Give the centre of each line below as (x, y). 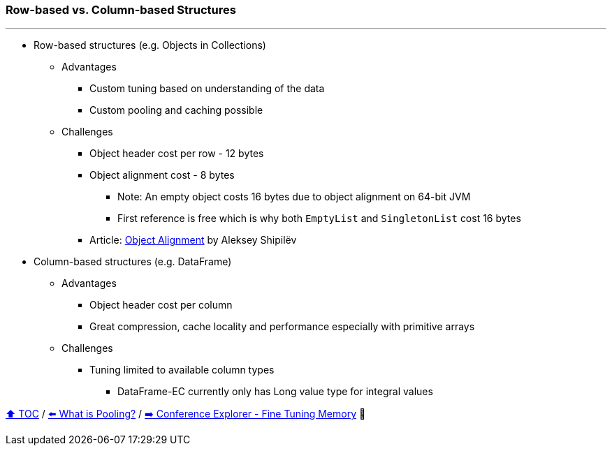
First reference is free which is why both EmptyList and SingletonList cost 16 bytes (319, 219)
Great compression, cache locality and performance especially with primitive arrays (282, 327)
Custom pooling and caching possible (176, 110)
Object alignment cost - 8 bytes (162, 175)
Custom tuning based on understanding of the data (207, 89)
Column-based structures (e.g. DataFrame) (133, 262)
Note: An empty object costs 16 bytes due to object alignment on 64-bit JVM (294, 197)
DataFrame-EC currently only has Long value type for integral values (275, 392)
